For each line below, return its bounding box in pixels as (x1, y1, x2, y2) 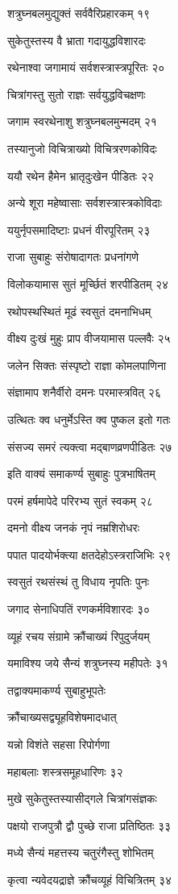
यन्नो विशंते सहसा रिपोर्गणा (7, 736, 110, 753)
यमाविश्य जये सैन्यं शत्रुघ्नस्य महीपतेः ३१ (7, 655, 168, 672)
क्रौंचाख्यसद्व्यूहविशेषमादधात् (7, 709, 117, 726)
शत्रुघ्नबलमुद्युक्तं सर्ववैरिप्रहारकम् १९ (7, 5, 151, 21)
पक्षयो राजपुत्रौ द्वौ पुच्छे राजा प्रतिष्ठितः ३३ (7, 817, 172, 834)
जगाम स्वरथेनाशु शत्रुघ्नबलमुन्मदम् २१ (7, 113, 157, 130)
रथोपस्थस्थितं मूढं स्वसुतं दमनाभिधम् (7, 302, 151, 319)
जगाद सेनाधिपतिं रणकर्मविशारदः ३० (7, 601, 151, 617)
